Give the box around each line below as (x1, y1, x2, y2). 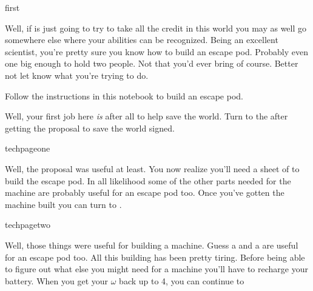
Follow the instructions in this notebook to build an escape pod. (5, 89, 243, 102)
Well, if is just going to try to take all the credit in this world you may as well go (5, 21, 307, 34)
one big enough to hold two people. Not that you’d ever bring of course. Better (5, 57, 298, 70)
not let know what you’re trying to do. (5, 69, 149, 81)
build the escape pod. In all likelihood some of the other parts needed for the (5, 174, 291, 187)
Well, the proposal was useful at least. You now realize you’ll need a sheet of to (5, 162, 300, 175)
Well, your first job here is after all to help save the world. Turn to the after (5, 110, 288, 122)
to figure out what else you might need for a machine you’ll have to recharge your (5, 263, 308, 275)
